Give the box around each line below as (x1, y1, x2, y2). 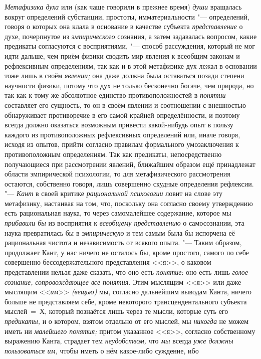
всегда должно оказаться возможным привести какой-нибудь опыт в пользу (5, 119, 233, 130)
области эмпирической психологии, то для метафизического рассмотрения (5, 168, 230, 179)
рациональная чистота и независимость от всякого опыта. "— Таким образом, (5, 237, 242, 248)
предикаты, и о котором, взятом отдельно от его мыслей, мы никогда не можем (5, 316, 249, 326)
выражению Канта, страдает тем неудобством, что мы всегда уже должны (5, 335, 233, 346)
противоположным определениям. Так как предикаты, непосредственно (5, 148, 222, 159)
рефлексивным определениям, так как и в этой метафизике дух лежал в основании (5, 60, 257, 71)
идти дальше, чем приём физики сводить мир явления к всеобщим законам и (5, 50, 240, 61)
